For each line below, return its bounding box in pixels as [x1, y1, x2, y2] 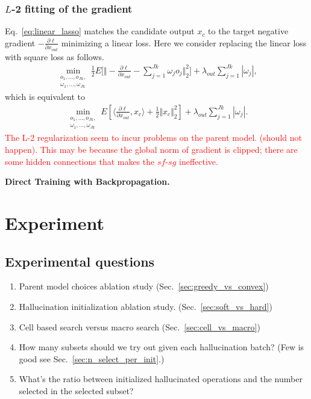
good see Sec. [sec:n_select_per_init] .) [19, 352, 165, 365]
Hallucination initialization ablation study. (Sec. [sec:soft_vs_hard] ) [19, 300, 272, 312]
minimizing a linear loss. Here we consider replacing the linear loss [61, 36, 307, 49]
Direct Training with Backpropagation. [5, 175, 170, 188]
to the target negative [208, 25, 289, 37]
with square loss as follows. [5, 50, 104, 63]
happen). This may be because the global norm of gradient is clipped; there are [5, 143, 298, 156]
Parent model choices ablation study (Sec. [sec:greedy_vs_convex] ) [19, 280, 269, 292]
